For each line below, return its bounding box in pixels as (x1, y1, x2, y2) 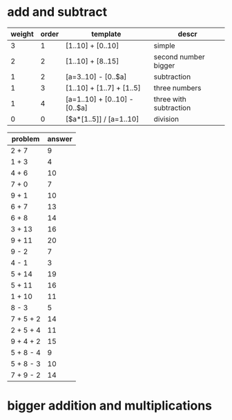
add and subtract (7, 4, 108, 20)
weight (10, 29, 35, 39)
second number (153, 52, 205, 61)
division (153, 114, 180, 124)
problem (11, 134, 40, 144)
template (91, 29, 122, 39)
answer (47, 134, 72, 144)
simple (153, 41, 175, 50)
